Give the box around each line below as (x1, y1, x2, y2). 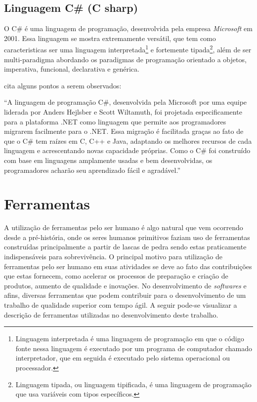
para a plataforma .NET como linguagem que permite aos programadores (4, 116, 226, 126)
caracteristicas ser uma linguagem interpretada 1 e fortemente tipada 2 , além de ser (4, 43, 252, 55)
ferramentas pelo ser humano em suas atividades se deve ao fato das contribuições (4, 261, 252, 271)
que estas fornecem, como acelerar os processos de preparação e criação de (4, 271, 228, 281)
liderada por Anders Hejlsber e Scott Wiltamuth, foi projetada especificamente (4, 107, 242, 117)
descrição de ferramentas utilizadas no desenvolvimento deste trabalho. (4, 309, 218, 320)
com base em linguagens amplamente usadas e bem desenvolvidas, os (4, 155, 213, 165)
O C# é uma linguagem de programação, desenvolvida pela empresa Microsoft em (4, 23, 253, 34)
